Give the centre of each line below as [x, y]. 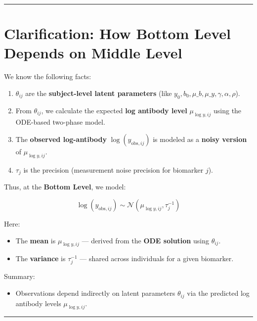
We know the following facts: [48, 76]
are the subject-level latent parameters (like [99, 93]
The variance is [41, 258]
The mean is [36, 240]
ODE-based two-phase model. [60, 121]
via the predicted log [218, 293]
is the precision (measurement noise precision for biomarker [113, 169]
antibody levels [38, 303]
